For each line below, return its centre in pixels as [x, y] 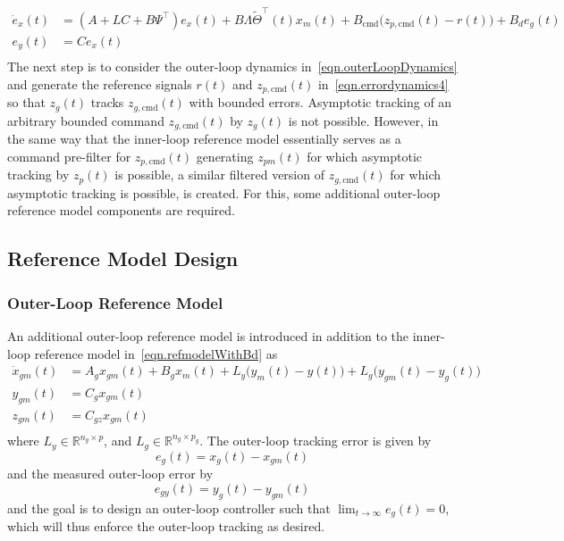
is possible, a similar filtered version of [219, 175]
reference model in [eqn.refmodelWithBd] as [156, 353]
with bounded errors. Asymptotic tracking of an [320, 102]
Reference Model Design [123, 258]
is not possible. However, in [363, 120]
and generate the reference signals [100, 83]
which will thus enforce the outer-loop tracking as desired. [166, 526]
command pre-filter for [69, 156]
